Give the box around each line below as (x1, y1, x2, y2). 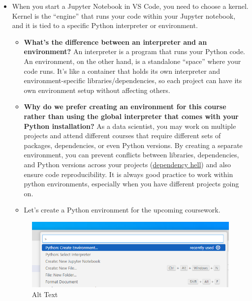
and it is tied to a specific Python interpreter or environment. (12, 20, 198, 30)
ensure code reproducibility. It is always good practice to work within (24, 169, 233, 179)
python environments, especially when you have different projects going (24, 179, 239, 189)
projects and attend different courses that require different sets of (24, 130, 221, 141)
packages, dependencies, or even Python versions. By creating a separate (24, 140, 243, 150)
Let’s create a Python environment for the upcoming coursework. (24, 205, 220, 215)
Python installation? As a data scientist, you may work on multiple (24, 120, 236, 131)
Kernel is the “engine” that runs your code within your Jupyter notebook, (12, 10, 236, 21)
